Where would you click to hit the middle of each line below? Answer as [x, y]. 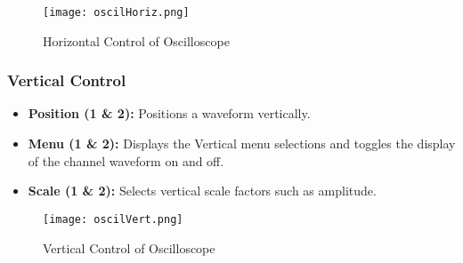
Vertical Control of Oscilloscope [129, 247]
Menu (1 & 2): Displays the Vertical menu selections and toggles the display [242, 143]
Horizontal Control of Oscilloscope [136, 40]
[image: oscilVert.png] [113, 219]
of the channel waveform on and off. [126, 160]
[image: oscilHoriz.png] [116, 12]
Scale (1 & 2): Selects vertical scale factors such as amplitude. [202, 191]
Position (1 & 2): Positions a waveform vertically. [169, 113]
